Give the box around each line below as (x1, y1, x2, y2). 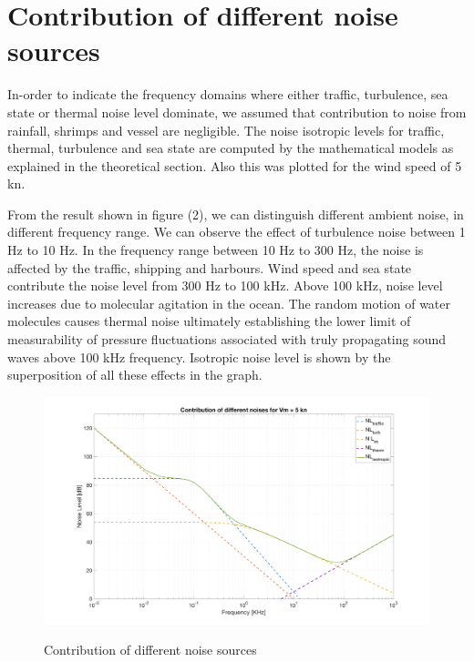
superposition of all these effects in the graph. (7, 365, 263, 384)
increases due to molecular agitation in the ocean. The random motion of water (7, 293, 451, 312)
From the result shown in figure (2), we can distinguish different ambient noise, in (7, 204, 464, 223)
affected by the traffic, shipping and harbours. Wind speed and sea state (7, 258, 412, 277)
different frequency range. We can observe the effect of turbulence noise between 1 (7, 222, 466, 241)
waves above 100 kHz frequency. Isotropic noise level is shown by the (7, 347, 391, 366)
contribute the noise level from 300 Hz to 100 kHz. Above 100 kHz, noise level (7, 276, 443, 295)
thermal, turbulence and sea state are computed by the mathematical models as (7, 138, 454, 158)
